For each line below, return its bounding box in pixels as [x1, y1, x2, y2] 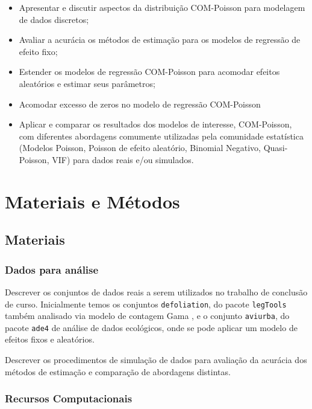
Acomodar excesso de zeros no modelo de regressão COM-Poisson [19, 97, 261, 110]
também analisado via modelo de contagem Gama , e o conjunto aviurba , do [5, 309, 290, 322]
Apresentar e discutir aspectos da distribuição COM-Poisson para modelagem [19, 1, 305, 13]
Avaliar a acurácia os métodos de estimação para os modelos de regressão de [19, 33, 301, 46]
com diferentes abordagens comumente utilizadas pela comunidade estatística [19, 129, 304, 142]
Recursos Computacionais [5, 391, 133, 406]
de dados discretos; [19, 13, 89, 25]
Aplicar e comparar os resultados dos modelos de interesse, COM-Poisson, [19, 118, 292, 130]
